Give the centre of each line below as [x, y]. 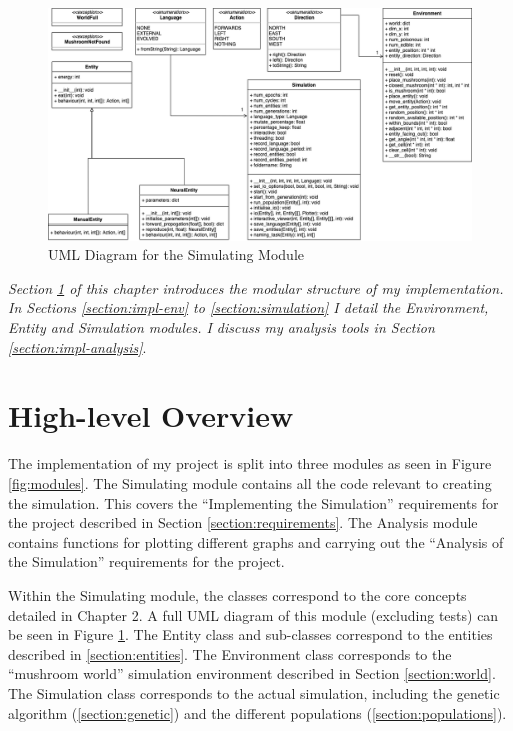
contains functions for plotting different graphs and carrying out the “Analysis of [256, 541]
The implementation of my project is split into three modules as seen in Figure [250, 463]
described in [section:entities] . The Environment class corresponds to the [230, 653]
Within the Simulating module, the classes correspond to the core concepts [237, 594]
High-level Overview [151, 415]
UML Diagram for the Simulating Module [176, 254]
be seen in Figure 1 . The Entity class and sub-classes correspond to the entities [250, 634]
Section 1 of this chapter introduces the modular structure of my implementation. [256, 287]
